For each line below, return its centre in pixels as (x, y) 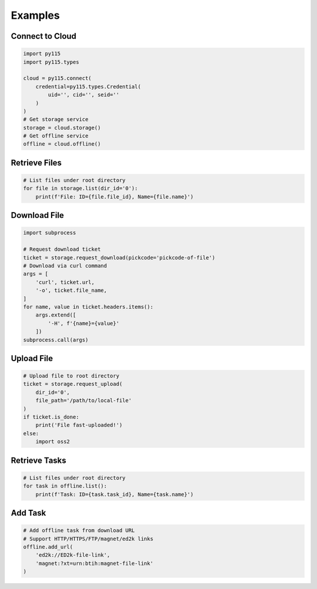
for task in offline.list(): (65, 486)
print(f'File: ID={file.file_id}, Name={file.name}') (114, 196)
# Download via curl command (65, 265)
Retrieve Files (36, 162)
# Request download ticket (62, 249)
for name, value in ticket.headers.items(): (88, 307)
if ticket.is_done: (51, 417)
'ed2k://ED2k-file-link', (73, 555)
